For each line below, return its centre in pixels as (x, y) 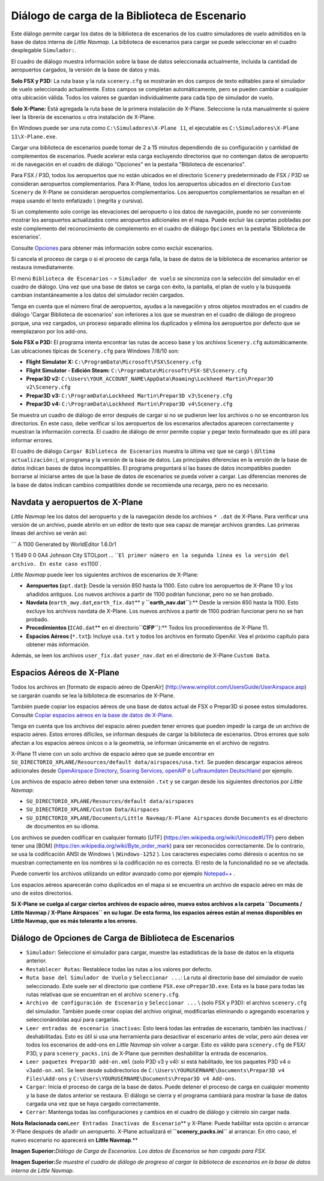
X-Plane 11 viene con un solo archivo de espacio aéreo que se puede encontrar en (112, 754)
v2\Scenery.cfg (49, 387)
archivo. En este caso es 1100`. (56, 563)
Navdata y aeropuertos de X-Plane (77, 502)
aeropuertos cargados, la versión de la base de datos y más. (86, 70)
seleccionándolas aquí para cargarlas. (73, 1020)
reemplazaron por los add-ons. (49, 332)
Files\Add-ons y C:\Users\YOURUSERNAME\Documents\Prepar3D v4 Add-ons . (131, 1078)
